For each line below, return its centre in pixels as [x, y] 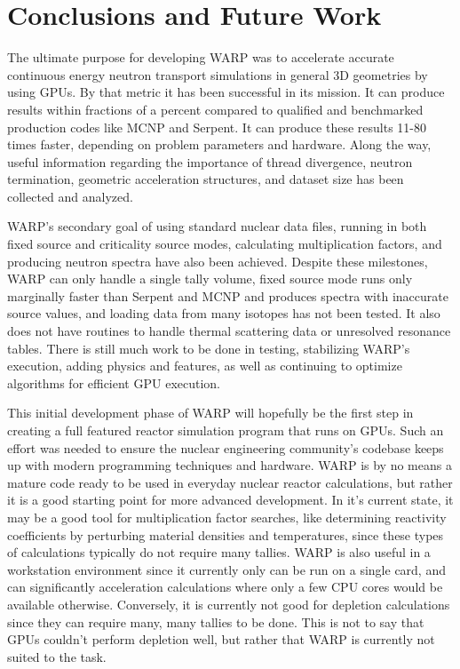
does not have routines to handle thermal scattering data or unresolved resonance [229, 331]
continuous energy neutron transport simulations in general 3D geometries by [218, 74]
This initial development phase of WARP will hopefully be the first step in [210, 413]
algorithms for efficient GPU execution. [114, 382]
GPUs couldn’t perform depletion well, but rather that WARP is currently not [221, 639]
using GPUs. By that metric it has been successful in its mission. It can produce [226, 92]
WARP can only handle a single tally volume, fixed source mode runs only [210, 279]
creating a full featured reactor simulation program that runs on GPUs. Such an [226, 430]
